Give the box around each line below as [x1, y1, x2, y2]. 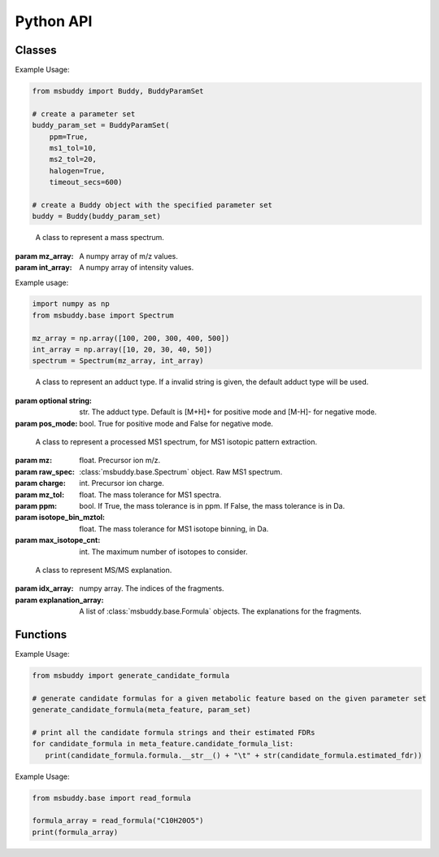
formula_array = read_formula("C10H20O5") [32, 816, 204, 825]
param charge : [15, 479, 67, 488]
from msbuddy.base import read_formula [32, 794, 191, 802]
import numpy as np [32, 300, 110, 308]
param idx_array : [15, 584, 74, 593]
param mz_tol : [15, 489, 65, 500]
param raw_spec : [15, 466, 75, 476]
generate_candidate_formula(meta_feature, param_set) [32, 705, 251, 715]
